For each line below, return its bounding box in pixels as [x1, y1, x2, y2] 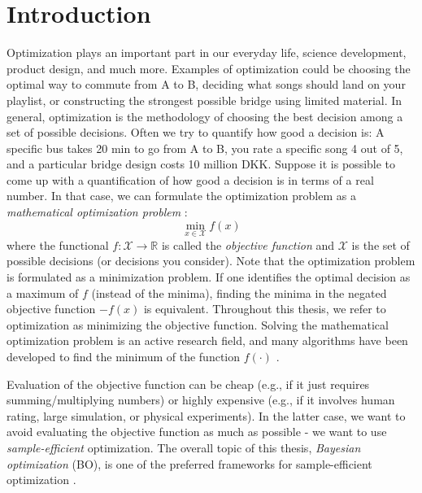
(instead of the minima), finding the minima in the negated [91, 284, 387, 301]
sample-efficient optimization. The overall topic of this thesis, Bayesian [7, 439, 361, 456]
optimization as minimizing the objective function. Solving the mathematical [7, 316, 389, 333]
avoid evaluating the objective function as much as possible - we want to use [7, 423, 387, 440]
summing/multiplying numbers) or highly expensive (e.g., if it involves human [7, 391, 395, 408]
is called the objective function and [161, 236, 335, 253]
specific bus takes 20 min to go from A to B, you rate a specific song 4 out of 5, [7, 139, 403, 156]
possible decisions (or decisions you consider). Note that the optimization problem [7, 252, 415, 269]
